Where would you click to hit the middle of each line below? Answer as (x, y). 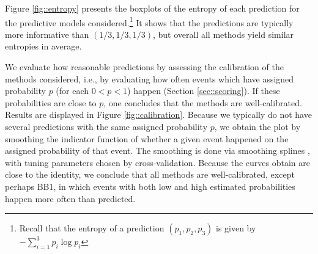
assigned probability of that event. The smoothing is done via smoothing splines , (157, 151)
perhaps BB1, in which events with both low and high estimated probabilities (150, 186)
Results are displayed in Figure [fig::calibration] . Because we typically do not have (158, 114)
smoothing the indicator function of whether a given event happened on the (147, 138)
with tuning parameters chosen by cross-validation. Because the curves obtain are (157, 162)
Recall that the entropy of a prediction (92, 228)
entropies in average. (43, 46)
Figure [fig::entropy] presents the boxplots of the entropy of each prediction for (152, 8)
